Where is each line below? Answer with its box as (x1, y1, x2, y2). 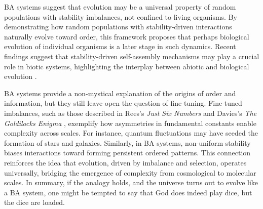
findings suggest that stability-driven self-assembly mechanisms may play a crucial (4, 51, 259, 61)
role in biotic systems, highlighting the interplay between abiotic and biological (4, 61, 249, 71)
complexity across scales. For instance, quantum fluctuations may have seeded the (4, 128, 258, 138)
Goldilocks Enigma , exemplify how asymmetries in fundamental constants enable (4, 117, 256, 128)
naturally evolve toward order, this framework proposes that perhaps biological (4, 31, 249, 41)
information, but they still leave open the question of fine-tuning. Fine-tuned (4, 98, 242, 108)
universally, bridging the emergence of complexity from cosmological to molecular (4, 167, 256, 178)
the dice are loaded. (4, 197, 65, 207)
